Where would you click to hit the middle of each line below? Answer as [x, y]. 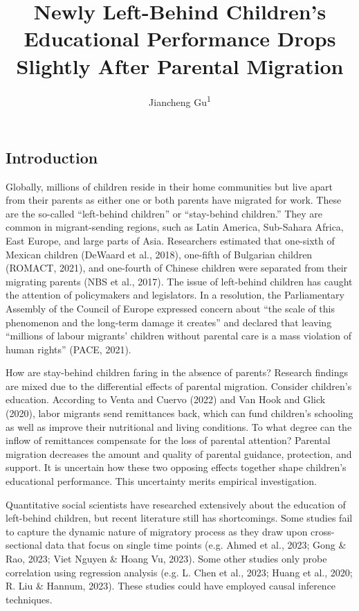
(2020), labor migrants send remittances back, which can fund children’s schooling [179, 413]
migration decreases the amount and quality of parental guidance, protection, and [179, 453]
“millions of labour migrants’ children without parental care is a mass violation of [178, 336]
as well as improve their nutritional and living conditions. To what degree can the [179, 426]
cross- [323, 531]
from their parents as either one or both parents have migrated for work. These [174, 200]
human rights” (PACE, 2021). [68, 349]
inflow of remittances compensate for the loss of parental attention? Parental [168, 440]
